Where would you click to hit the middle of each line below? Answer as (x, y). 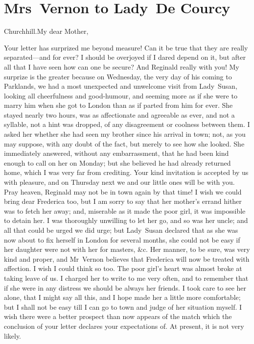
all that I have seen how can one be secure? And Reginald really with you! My (122, 66)
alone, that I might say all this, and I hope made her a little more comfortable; (122, 297)
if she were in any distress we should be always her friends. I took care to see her (125, 287)
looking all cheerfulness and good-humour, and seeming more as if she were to (121, 95)
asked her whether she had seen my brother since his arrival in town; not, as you (125, 134)
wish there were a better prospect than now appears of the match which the (118, 316)
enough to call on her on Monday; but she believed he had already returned (117, 162)
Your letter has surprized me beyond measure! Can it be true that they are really (126, 47)
